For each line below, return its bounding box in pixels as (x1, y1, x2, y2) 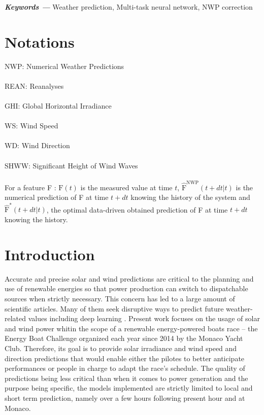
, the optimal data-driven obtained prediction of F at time (46, 204, 228, 215)
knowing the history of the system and (130, 192, 250, 202)
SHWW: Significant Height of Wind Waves (5, 160, 138, 170)
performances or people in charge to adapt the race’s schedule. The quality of (5, 363, 245, 373)
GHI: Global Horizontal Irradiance (5, 100, 112, 111)
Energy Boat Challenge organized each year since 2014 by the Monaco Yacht (5, 333, 243, 343)
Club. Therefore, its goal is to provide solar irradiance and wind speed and (5, 342, 237, 353)
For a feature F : (5, 182, 56, 192)
